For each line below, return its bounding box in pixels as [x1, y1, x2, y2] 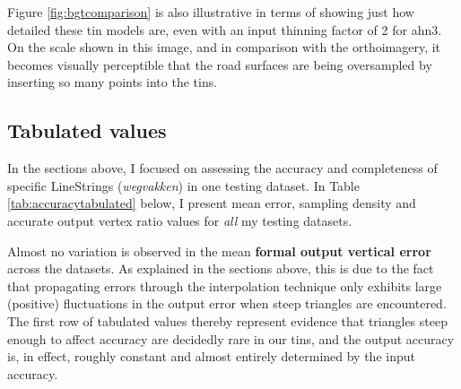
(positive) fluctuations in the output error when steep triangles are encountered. [7, 294, 447, 313]
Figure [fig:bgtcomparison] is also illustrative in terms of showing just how [7, 3, 414, 21]
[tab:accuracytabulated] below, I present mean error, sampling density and [7, 194, 416, 212]
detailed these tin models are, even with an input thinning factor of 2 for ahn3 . [7, 20, 442, 39]
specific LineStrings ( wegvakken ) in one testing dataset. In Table [7, 176, 360, 194]
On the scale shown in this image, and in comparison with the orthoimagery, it [7, 38, 441, 56]
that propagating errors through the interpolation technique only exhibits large [7, 276, 442, 295]
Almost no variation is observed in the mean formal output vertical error [7, 241, 431, 260]
